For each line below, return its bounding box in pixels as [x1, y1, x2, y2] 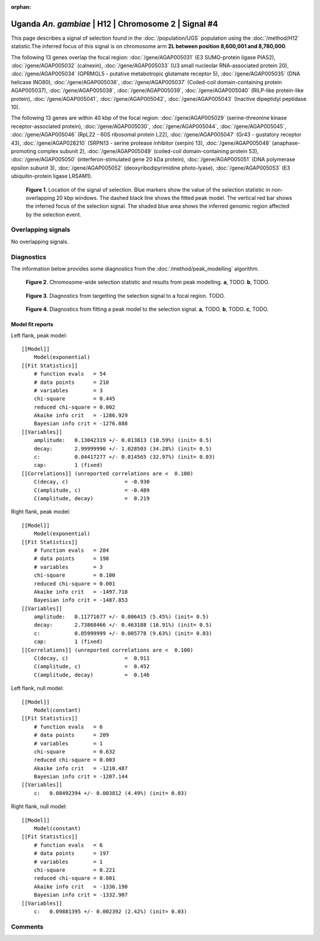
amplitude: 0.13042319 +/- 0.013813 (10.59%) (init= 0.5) [33, 437, 213, 444]
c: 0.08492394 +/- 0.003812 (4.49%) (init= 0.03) [33, 790, 187, 796]
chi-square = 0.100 [33, 572, 116, 578]
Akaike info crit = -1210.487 [33, 765, 128, 771]
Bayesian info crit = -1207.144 [33, 773, 128, 780]
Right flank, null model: [11, 803, 68, 810]
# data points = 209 [33, 732, 110, 739]
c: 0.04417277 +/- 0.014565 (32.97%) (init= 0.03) [33, 454, 216, 460]
